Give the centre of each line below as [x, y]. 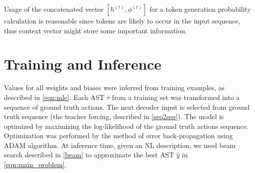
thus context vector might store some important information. [96, 30]
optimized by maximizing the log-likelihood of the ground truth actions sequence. [126, 126]
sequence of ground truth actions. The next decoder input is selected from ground [127, 107]
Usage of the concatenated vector [54, 9]
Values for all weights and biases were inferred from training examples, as [114, 87]
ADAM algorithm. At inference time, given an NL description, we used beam [120, 145]
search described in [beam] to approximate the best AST [89, 155]
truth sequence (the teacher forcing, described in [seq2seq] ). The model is [114, 116]
